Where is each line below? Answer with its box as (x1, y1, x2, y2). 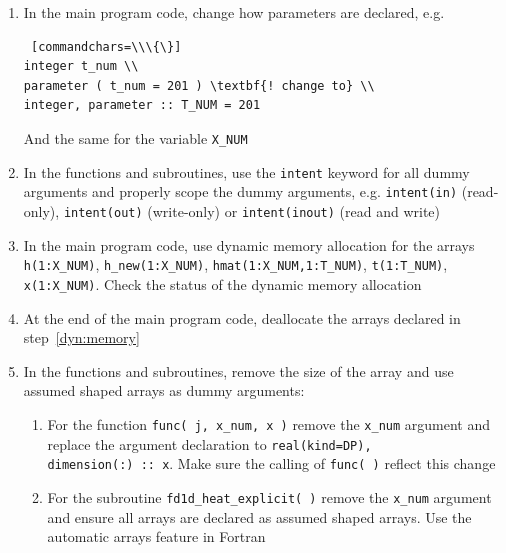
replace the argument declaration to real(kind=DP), (47, 433, 372, 454)
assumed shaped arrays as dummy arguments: (23, 380, 305, 401)
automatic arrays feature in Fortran (47, 526, 266, 547)
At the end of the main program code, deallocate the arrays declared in (23, 307, 461, 328)
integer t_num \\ (23, 59, 139, 74)
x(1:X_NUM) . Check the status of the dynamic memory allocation (23, 273, 422, 294)
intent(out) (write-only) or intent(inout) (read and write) (63, 200, 441, 221)
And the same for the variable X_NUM (23, 127, 248, 148)
